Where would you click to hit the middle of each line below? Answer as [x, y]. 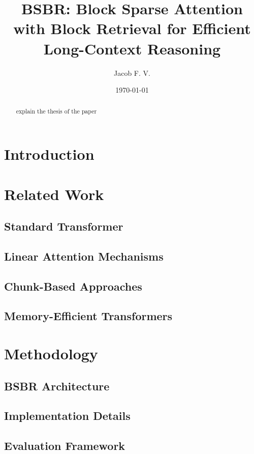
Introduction [49, 154]
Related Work [54, 194]
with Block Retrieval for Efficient [132, 28]
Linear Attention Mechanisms [84, 256]
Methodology [51, 353]
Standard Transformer [64, 226]
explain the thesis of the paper [56, 111]
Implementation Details [67, 416]
